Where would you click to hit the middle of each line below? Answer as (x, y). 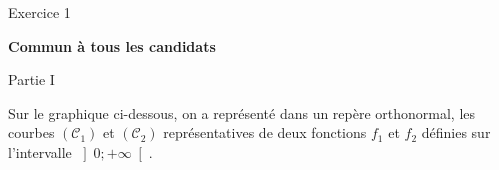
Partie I (31, 79)
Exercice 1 (39, 12)
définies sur (456, 132)
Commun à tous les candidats (112, 45)
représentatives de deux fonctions (265, 132)
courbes (31, 132)
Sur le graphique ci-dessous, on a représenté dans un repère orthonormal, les (242, 112)
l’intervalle (40, 151)
